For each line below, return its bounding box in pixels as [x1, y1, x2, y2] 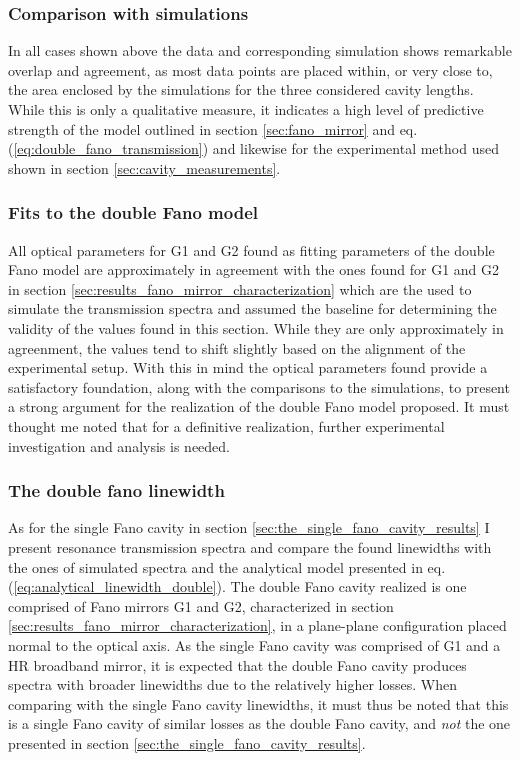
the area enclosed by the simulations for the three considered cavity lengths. [8, 79, 474, 100]
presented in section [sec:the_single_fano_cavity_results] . [8, 732, 366, 753]
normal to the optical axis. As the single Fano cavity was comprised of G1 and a [8, 634, 501, 655]
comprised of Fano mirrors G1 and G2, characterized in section [8, 595, 394, 616]
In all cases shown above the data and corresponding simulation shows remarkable [8, 40, 512, 61]
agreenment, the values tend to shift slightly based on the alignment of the [8, 337, 466, 358]
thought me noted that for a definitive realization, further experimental [8, 415, 445, 436]
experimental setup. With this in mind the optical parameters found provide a [8, 357, 488, 378]
